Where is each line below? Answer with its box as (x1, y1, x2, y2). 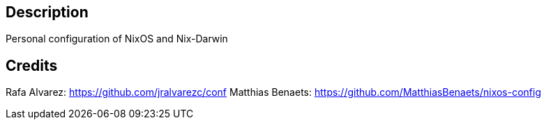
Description (6, 3, 89, 21)
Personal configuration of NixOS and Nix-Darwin (6, 33, 228, 45)
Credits (6, 56, 58, 74)
